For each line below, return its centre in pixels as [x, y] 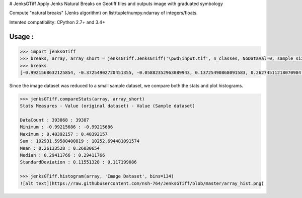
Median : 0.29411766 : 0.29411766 [62, 155]
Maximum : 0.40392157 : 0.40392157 [64, 134]
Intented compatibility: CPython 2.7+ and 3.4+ [57, 22]
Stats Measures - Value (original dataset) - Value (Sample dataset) [107, 106]
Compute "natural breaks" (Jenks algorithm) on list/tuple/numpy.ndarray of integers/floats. [104, 13]
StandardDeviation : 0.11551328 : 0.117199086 [78, 162]
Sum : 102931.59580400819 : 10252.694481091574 [80, 141]
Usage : [22, 36]
